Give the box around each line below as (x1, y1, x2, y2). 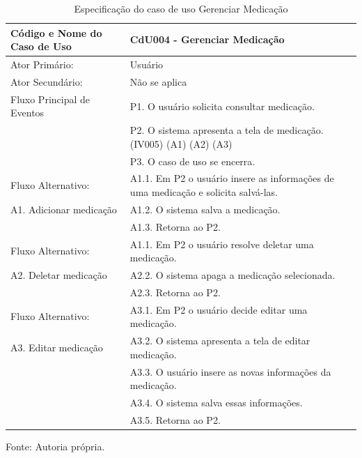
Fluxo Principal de (10, 91, 90, 106)
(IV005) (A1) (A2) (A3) (129, 136, 233, 151)
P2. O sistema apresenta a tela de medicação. (129, 123, 324, 137)
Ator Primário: (10, 57, 74, 72)
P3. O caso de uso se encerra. (129, 153, 255, 168)
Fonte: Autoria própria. (6, 438, 105, 453)
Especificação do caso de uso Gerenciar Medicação (74, 1, 288, 15)
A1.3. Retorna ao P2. (129, 219, 221, 234)
